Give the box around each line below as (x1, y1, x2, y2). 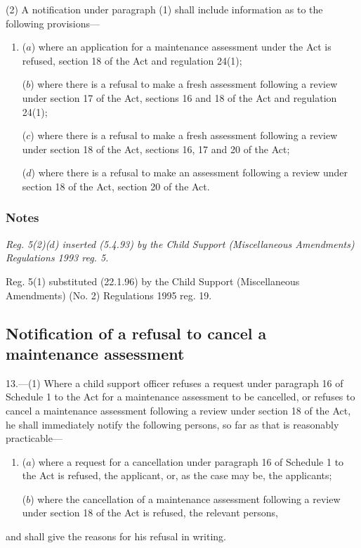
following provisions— (6, 15, 100, 30)
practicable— (6, 431, 63, 445)
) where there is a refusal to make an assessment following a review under (31, 165, 348, 180)
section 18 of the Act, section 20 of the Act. (22, 178, 210, 193)
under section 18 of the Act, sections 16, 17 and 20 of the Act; (22, 141, 290, 156)
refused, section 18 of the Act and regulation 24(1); (22, 53, 242, 67)
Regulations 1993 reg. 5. (6, 250, 109, 265)
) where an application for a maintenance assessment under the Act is (31, 39, 332, 54)
